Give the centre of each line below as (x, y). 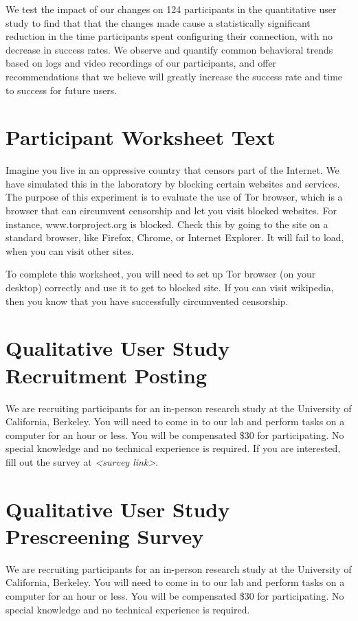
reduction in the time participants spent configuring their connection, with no (169, 36)
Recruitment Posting (107, 375)
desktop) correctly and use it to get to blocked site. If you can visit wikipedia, (170, 287)
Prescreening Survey (105, 535)
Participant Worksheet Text (141, 137)
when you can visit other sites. (70, 250)
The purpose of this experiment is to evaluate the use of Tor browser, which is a (174, 197)
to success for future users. (61, 90)
